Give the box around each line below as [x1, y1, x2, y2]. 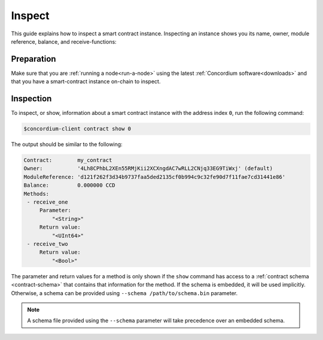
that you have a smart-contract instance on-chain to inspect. [11, 78, 161, 85]
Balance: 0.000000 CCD [23, 182, 116, 189]
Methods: [23, 190, 50, 197]
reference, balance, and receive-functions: [11, 38, 117, 45]
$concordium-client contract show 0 [23, 126, 132, 132]
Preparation [11, 54, 56, 64]
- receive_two [27, 241, 68, 247]
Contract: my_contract [23, 157, 112, 164]
